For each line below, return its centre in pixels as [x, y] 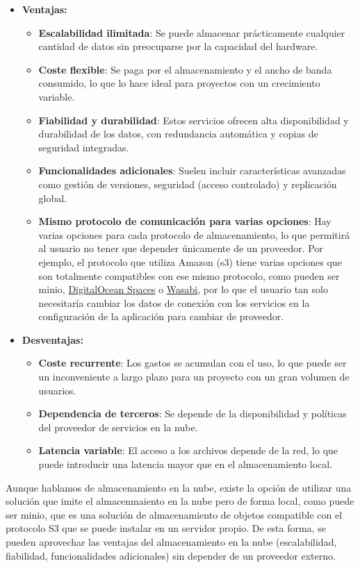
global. [53, 198]
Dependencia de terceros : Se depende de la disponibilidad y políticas [193, 414]
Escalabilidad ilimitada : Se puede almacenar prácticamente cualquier [192, 32]
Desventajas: [52, 339]
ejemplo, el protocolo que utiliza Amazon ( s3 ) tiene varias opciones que [190, 261]
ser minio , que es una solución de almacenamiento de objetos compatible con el [174, 514]
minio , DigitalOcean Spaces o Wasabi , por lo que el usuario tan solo [183, 289]
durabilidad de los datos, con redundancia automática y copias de [178, 134]
